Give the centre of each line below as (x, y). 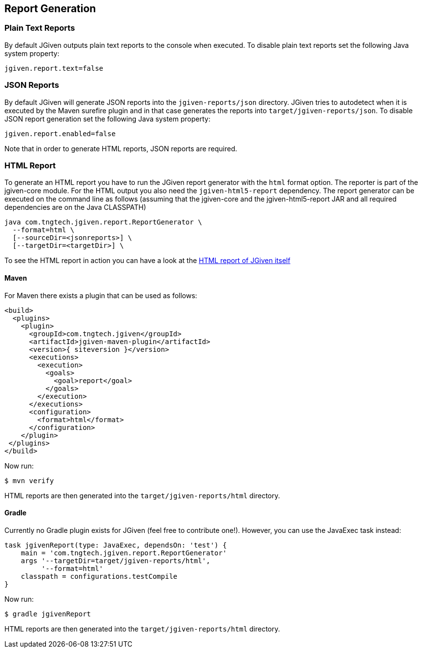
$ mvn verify (29, 480)
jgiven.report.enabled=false (60, 133)
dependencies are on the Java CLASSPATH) (75, 207)
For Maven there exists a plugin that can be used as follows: (101, 295)
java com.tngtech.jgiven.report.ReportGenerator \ (103, 222)
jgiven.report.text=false (54, 68)
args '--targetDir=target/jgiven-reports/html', (116, 560)
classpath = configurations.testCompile (99, 576)
